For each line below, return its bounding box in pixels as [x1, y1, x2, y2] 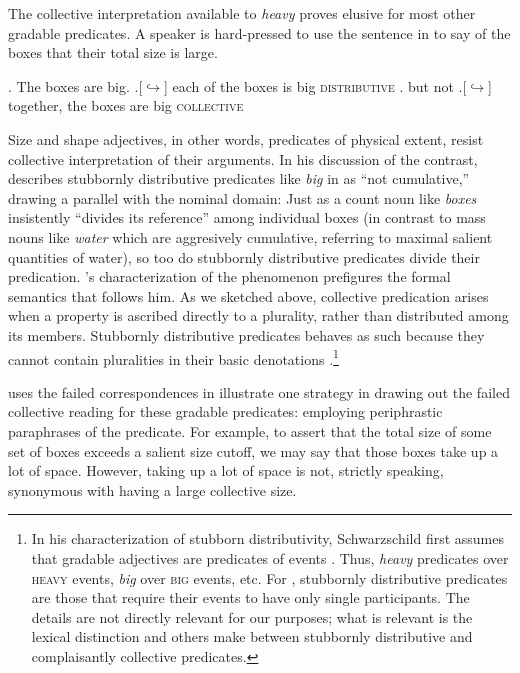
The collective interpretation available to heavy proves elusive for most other [8, 3, 476, 23]
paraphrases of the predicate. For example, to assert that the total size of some [8, 420, 492, 441]
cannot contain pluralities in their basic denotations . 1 [8, 345, 339, 369]
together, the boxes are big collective [8, 95, 244, 116]
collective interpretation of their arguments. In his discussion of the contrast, [8, 148, 478, 169]
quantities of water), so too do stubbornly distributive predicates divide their [8, 246, 480, 267]
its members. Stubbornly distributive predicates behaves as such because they [8, 324, 485, 345]
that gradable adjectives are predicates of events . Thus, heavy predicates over [31, 547, 509, 568]
